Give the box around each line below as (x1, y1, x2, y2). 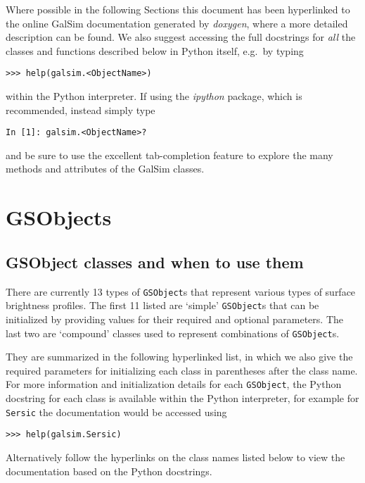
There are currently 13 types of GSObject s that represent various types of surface (6, 284, 356, 299)
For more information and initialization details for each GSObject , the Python (6, 377, 342, 391)
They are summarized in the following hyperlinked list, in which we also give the (6, 349, 353, 364)
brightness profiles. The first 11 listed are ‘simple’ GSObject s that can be (6, 298, 319, 313)
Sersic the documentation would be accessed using (6, 404, 227, 419)
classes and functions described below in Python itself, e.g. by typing (6, 43, 304, 58)
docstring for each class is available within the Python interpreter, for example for (6, 391, 359, 406)
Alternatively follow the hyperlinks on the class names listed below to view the (6, 449, 345, 464)
